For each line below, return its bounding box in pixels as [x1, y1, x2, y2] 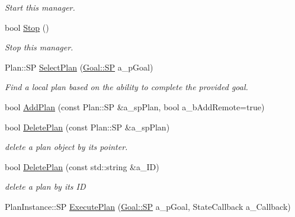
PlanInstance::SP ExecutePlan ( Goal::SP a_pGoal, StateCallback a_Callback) [5, 200, 291, 212]
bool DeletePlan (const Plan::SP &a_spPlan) [5, 120, 170, 133]
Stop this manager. [5, 41, 73, 53]
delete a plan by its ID [5, 180, 86, 193]
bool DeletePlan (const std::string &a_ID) [5, 160, 159, 173]
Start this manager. [5, 1, 75, 13]
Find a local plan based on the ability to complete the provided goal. [5, 81, 248, 93]
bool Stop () [5, 21, 49, 33]
